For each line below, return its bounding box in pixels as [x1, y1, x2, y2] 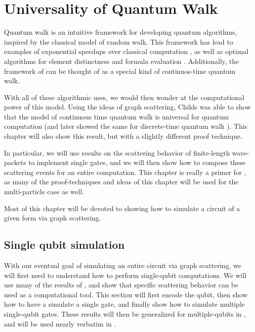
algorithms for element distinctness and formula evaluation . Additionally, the [4, 55, 239, 66]
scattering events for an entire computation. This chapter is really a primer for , [4, 166, 246, 177]
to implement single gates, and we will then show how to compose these [28, 157, 246, 167]
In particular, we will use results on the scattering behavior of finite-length [4, 147, 230, 158]
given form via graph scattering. [4, 213, 101, 223]
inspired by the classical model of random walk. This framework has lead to [4, 36, 233, 47]
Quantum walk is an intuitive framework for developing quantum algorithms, [4, 27, 237, 37]
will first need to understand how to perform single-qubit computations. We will [4, 270, 247, 280]
